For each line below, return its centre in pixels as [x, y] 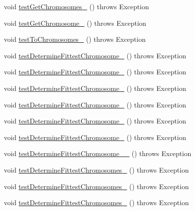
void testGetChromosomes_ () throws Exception [77, 6]
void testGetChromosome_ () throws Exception [75, 23]
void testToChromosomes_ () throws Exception [75, 39]
